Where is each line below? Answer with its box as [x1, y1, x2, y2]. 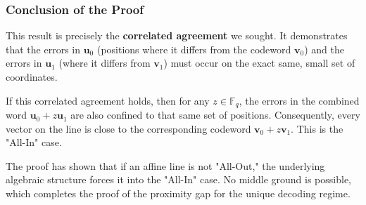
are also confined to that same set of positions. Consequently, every [70, 107, 360, 122]
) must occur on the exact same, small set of [163, 55, 355, 70]
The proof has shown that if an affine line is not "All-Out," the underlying [6, 158, 325, 173]
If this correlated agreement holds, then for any [6, 93, 210, 107]
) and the [304, 41, 344, 56]
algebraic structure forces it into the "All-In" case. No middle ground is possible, [6, 172, 352, 187]
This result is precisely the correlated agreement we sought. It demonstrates [6, 28, 348, 43]
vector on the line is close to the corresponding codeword [6, 121, 251, 135]
